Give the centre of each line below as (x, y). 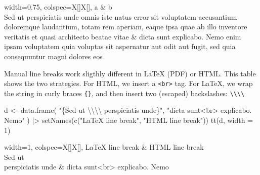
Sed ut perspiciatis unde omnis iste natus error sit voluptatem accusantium (121, 16)
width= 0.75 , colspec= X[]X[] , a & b (58, 7)
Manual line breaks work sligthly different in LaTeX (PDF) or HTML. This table (130, 73)
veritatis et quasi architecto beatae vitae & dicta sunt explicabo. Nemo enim (123, 36)
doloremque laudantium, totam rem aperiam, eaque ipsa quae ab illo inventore (126, 27)
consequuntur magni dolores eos (53, 56)
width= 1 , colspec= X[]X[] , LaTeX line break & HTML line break (104, 147)
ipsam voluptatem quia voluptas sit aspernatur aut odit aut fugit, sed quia (120, 46)
